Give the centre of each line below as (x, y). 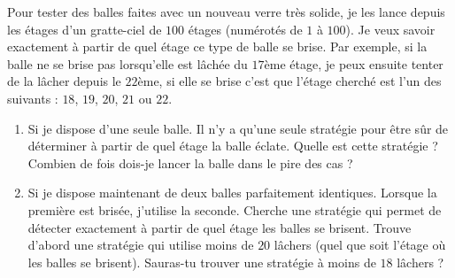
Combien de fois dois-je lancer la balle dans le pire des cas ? (190, 162)
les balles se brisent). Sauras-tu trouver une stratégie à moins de (202, 262)
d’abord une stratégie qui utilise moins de (141, 245)
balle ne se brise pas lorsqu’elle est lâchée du (127, 63)
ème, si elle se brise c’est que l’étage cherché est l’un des (289, 81)
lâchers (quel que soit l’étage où (360, 245)
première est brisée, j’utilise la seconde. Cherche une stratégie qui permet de (235, 209)
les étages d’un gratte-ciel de (85, 29)
